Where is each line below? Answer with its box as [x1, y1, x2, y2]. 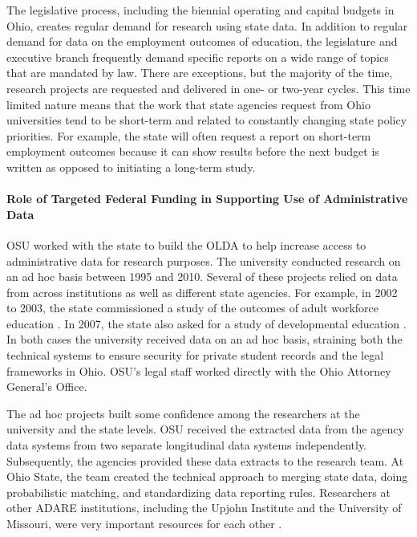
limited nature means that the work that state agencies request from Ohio [6, 96, 370, 112]
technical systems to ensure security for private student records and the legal [6, 347, 384, 364]
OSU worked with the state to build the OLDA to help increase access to [6, 236, 366, 253]
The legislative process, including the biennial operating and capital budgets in [6, 2, 395, 18]
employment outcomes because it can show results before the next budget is [6, 143, 379, 160]
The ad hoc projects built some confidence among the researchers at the [6, 405, 360, 421]
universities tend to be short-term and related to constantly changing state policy [6, 112, 407, 128]
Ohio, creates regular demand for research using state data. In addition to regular [6, 17, 408, 34]
